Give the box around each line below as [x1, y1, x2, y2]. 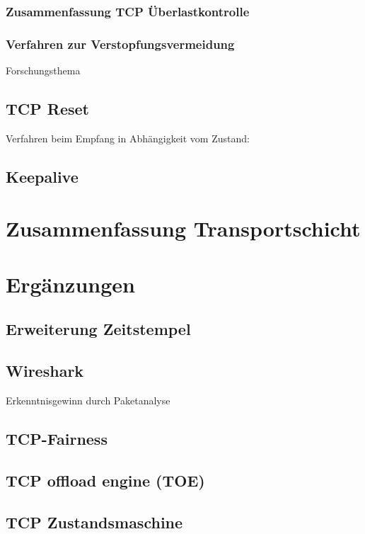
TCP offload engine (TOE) [6, 469, 205, 491]
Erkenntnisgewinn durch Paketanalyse [6, 392, 170, 407]
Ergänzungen [6, 269, 135, 298]
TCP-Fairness [6, 427, 108, 449]
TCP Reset [6, 98, 89, 120]
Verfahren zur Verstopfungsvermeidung [6, 35, 235, 52]
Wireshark [6, 360, 84, 382]
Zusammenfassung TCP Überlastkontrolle [6, 2, 250, 20]
